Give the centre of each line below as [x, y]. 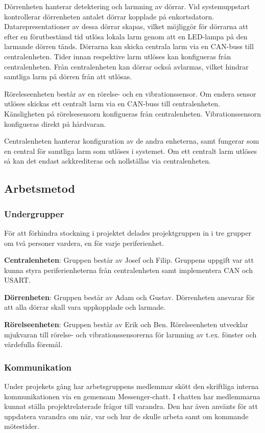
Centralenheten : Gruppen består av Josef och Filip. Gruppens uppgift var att [129, 260]
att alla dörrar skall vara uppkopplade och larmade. [85, 307]
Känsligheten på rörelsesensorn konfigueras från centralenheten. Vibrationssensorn [133, 113]
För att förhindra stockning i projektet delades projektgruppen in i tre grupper [128, 232]
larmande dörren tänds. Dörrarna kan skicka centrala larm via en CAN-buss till [129, 46]
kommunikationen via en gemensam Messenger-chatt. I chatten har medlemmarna [132, 396]
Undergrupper [34, 213]
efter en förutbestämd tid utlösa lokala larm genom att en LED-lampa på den [126, 36]
